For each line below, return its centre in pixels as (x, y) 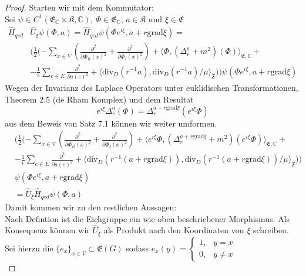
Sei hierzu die (29, 248)
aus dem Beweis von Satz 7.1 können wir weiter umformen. (111, 123)
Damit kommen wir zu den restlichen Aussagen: (91, 207)
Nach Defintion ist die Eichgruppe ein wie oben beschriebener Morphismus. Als (147, 218)
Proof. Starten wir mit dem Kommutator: (80, 7)
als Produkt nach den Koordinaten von (174, 230)
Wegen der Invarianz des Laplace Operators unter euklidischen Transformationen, (152, 88)
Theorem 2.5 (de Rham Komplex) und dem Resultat (99, 99)
